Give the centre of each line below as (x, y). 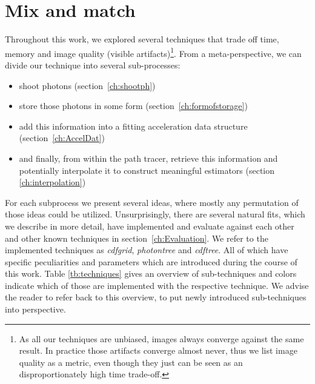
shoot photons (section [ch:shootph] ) (87, 85)
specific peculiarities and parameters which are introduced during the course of (151, 261)
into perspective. (35, 309)
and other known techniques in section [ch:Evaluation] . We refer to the (137, 238)
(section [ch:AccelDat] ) (62, 138)
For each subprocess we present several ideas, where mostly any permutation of (152, 202)
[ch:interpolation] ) (52, 182)
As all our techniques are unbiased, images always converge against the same (161, 338)
